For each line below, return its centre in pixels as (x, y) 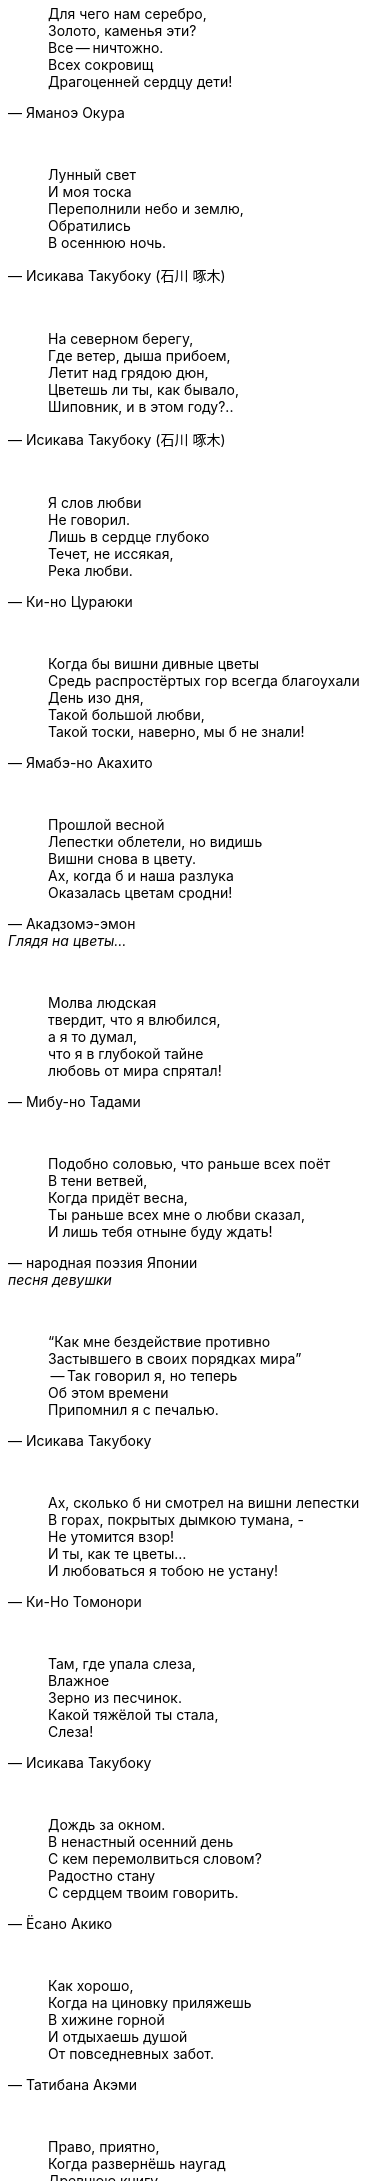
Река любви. (90, 570)
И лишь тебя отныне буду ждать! (160, 1231)
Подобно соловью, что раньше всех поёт (189, 1163)
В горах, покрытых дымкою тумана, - (176, 1519)
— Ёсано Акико (60, 1923)
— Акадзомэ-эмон (72, 923)
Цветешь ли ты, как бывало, (143, 389)
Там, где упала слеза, (122, 1663)
